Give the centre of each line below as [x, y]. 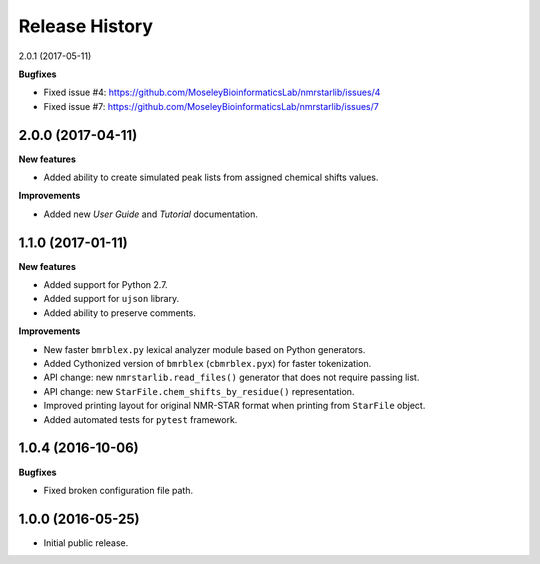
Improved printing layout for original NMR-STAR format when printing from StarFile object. [234, 406]
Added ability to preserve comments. [120, 312]
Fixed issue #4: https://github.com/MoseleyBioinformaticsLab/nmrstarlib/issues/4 [212, 92]
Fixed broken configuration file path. [118, 490]
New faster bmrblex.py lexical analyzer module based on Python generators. [204, 349]
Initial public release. [86, 542]
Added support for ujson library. [111, 299]
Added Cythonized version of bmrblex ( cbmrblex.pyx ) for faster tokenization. [207, 364]
